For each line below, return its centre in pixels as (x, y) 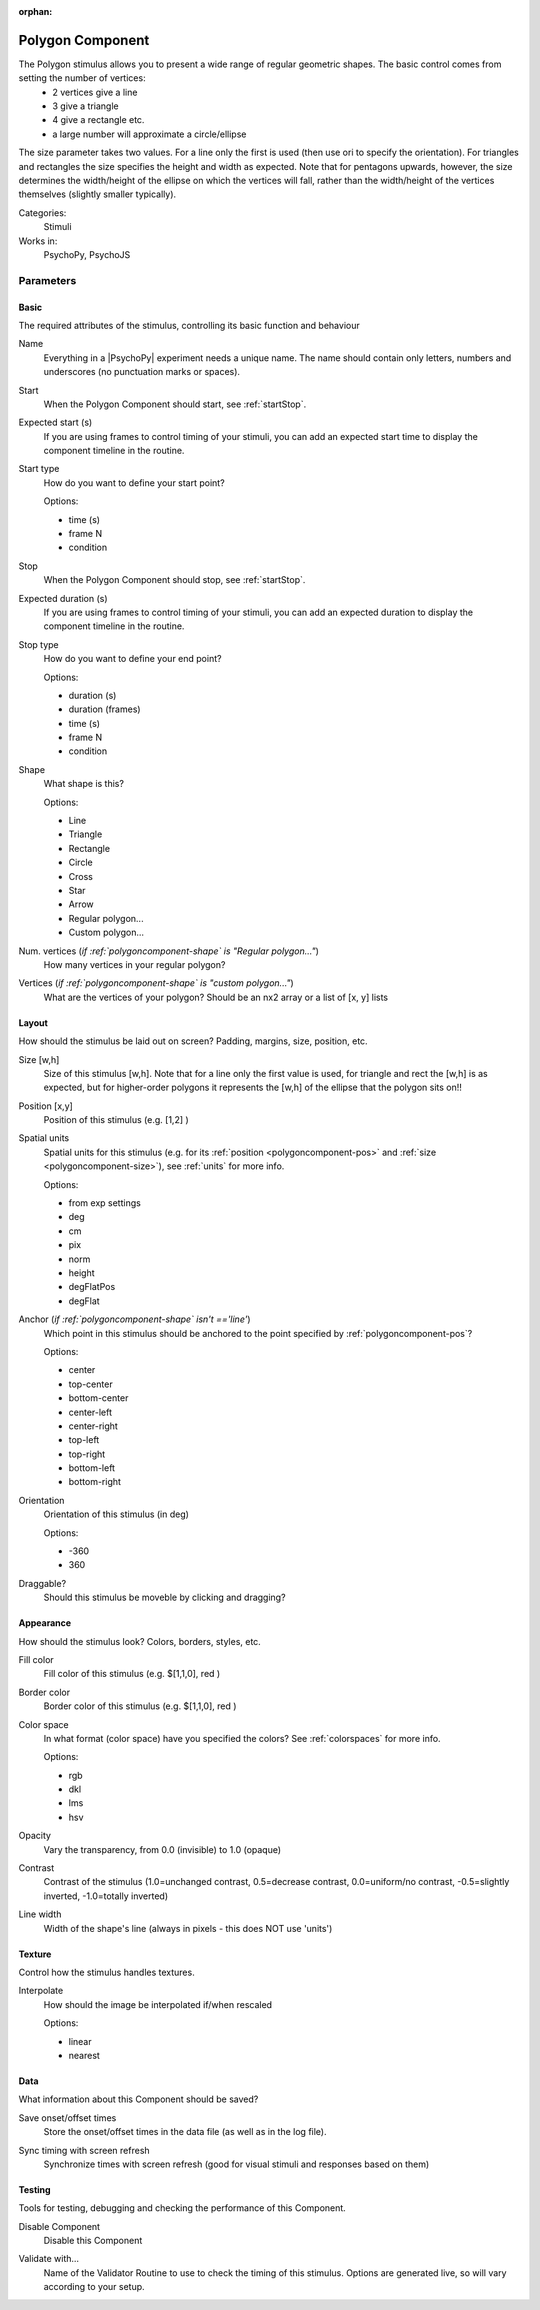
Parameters (47, 280)
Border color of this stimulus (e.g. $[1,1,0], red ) (140, 1706)
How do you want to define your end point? (132, 659)
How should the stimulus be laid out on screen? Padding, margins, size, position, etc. (193, 1041)
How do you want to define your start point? (134, 482)
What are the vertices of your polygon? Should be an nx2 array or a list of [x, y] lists (216, 997)
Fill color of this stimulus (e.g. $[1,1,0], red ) (132, 1674)
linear (80, 2041)
